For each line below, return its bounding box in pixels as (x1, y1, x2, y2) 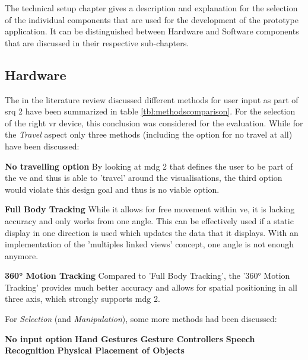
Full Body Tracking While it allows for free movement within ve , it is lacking (5, 203, 295, 215)
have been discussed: (5, 139, 80, 152)
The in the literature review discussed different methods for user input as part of (5, 93, 299, 106)
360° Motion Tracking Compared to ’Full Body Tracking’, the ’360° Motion (5, 269, 290, 282)
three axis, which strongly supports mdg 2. (5, 292, 160, 305)
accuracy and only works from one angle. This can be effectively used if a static (5, 214, 294, 227)
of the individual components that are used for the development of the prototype (5, 13, 299, 26)
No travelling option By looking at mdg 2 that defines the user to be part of (5, 160, 293, 172)
